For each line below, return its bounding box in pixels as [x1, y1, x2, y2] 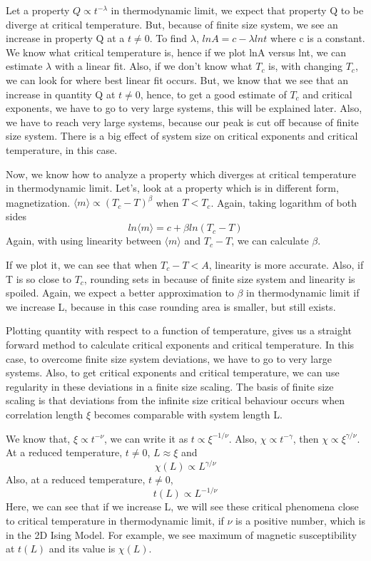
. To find [149, 31, 188, 46]
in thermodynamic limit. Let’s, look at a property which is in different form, [6, 180, 339, 195]
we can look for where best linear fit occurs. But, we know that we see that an [6, 72, 349, 87]
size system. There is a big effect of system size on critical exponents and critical [6, 128, 358, 143]
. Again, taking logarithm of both [210, 195, 357, 210]
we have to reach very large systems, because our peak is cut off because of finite [6, 114, 359, 129]
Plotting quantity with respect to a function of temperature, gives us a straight [6, 323, 352, 338]
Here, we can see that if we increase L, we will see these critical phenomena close [6, 499, 359, 514]
